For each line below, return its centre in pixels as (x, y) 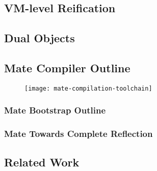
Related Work (42, 162)
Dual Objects (40, 38)
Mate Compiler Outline (67, 67)
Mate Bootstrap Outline (55, 110)
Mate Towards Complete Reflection (78, 134)
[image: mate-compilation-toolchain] (88, 88)
